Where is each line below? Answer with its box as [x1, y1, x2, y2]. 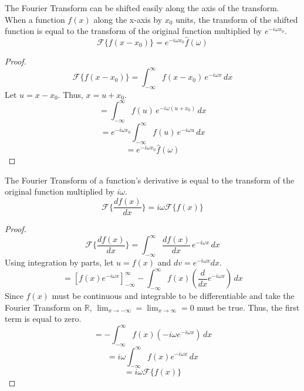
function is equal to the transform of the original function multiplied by [5, 25, 262, 37]
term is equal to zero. [5, 312, 82, 325]
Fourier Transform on [5, 301, 82, 313]
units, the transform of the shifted [175, 13, 298, 25]
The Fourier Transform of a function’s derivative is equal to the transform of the [5, 174, 295, 186]
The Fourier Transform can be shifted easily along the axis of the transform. [5, 2, 279, 13]
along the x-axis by [93, 13, 163, 25]
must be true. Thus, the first [197, 301, 300, 313]
